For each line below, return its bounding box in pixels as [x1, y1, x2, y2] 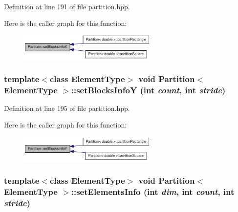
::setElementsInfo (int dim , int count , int [71, 186, 235, 198]
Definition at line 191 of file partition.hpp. [4, 1, 130, 11]
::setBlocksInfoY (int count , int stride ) [71, 84, 226, 96]
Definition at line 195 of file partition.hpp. [4, 103, 130, 113]
